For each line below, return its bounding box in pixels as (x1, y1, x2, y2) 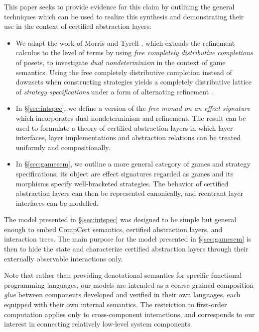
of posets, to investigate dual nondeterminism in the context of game (15, 57, 226, 67)
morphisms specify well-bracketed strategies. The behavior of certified (15, 178, 229, 188)
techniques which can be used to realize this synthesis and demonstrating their (4, 11, 244, 21)
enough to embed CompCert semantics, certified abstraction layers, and (4, 224, 223, 234)
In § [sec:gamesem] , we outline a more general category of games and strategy (15, 159, 251, 169)
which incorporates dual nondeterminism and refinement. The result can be (15, 112, 246, 123)
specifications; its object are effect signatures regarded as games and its (15, 168, 234, 178)
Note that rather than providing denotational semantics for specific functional (4, 270, 242, 280)
